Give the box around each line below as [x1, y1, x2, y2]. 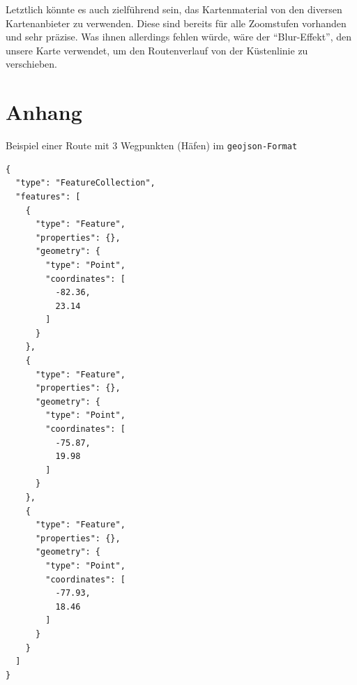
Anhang [6, 98, 82, 126]
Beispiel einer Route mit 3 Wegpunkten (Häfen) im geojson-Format [6, 138, 298, 153]
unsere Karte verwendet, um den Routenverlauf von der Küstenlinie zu [6, 43, 308, 57]
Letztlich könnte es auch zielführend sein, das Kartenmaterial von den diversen [6, 2, 342, 16]
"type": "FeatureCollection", [15, 178, 155, 188]
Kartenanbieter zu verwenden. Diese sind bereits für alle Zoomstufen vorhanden [6, 15, 347, 30]
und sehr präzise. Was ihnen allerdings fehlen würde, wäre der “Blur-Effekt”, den [6, 29, 352, 44]
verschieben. [6, 57, 58, 71]
